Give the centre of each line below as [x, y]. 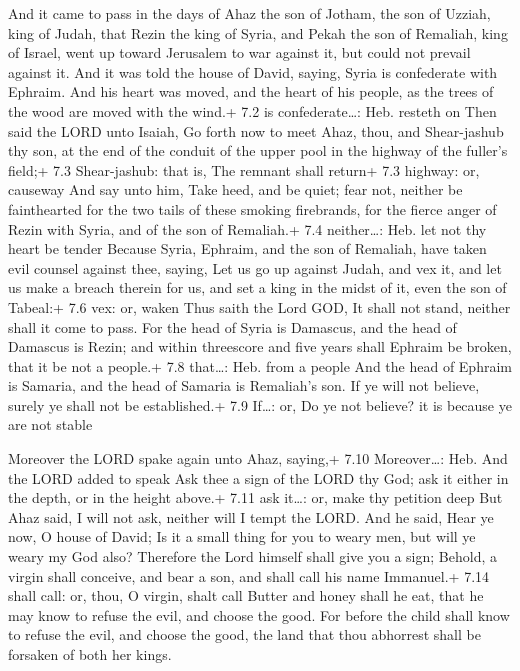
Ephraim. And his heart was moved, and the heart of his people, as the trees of [251, 91]
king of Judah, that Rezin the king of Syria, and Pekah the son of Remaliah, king [258, 32]
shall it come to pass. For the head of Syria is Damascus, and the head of [232, 326]
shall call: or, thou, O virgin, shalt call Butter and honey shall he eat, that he [246, 595]
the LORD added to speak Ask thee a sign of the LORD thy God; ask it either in [258, 477]
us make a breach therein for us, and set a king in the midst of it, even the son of [257, 287]
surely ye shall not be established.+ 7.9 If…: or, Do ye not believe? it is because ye [260, 404]
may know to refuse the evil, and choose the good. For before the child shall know [259, 614]
